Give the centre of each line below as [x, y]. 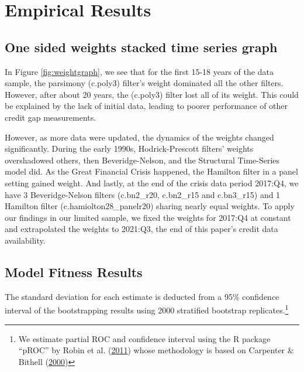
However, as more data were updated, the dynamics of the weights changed [139, 137]
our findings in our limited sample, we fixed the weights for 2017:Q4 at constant [148, 217]
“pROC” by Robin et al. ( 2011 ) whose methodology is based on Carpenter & [156, 350]
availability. [25, 240]
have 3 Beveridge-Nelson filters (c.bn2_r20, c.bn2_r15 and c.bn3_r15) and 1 [143, 194]
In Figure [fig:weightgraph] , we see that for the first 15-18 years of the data [139, 71]
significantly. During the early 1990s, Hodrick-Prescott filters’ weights [129, 149]
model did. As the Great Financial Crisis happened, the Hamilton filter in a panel [151, 171]
